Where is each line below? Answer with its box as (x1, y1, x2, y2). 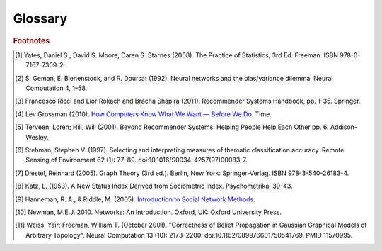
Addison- (330, 123, 357, 131)
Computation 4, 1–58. (25, 84, 88, 92)
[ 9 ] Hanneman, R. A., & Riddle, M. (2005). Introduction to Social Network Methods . (15, 195, 256, 203)
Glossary (13, 11, 68, 26)
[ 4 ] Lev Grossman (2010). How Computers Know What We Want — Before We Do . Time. (15, 110, 272, 118)
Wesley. (25, 133, 49, 141)
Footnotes (13, 35, 50, 45)
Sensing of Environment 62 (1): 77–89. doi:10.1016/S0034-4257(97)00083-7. (25, 156, 248, 164)
